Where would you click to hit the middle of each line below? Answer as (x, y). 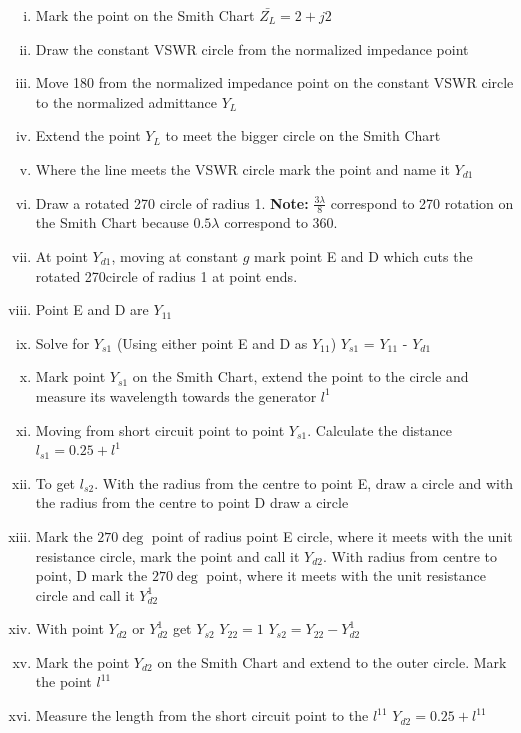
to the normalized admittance (126, 101)
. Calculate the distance (379, 429)
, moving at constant (174, 255)
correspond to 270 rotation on (422, 202)
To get (55, 482)
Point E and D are (92, 309)
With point (69, 628)
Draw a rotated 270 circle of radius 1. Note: (172, 202)
